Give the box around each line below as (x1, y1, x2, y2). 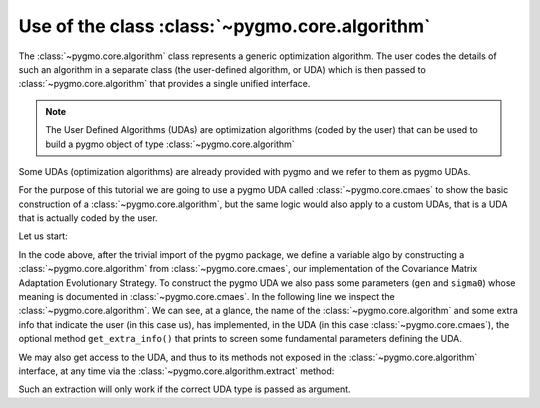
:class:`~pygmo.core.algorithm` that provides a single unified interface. (18, 78, 311, 90)
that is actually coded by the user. (18, 212, 159, 224)
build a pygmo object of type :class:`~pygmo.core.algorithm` (45, 138, 295, 150)
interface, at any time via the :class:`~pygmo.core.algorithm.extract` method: (18, 365, 335, 377)
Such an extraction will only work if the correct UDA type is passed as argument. (18, 383, 351, 395)
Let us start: (18, 230, 69, 242)
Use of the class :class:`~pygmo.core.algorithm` (18, 15, 431, 37)
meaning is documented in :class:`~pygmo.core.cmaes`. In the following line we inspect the (18, 291, 395, 303)
